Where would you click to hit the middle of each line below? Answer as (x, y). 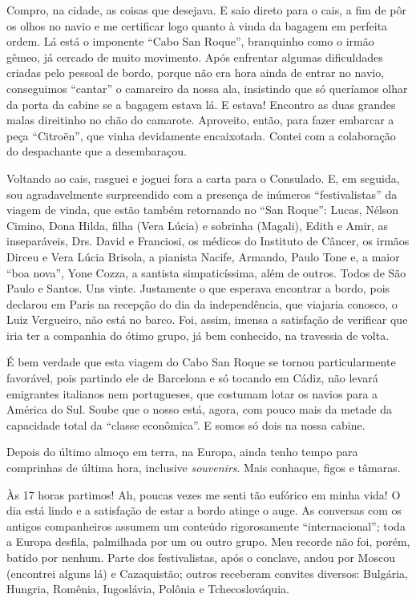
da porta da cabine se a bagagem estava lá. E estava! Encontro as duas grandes (201, 104)
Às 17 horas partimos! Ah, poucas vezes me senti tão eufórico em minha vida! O (204, 494)
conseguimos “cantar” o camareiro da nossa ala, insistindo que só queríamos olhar (207, 88)
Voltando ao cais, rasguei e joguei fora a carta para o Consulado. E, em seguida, (203, 178)
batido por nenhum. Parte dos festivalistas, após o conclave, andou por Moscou (201, 557)
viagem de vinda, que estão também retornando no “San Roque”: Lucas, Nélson (203, 210)
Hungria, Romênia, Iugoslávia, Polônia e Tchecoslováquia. (148, 589)
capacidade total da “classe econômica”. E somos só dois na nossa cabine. (186, 424)
